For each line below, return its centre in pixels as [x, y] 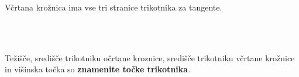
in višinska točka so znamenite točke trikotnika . [98, 69]
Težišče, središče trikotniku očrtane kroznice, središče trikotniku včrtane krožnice [150, 57]
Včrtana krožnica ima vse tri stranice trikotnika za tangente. [114, 7]
